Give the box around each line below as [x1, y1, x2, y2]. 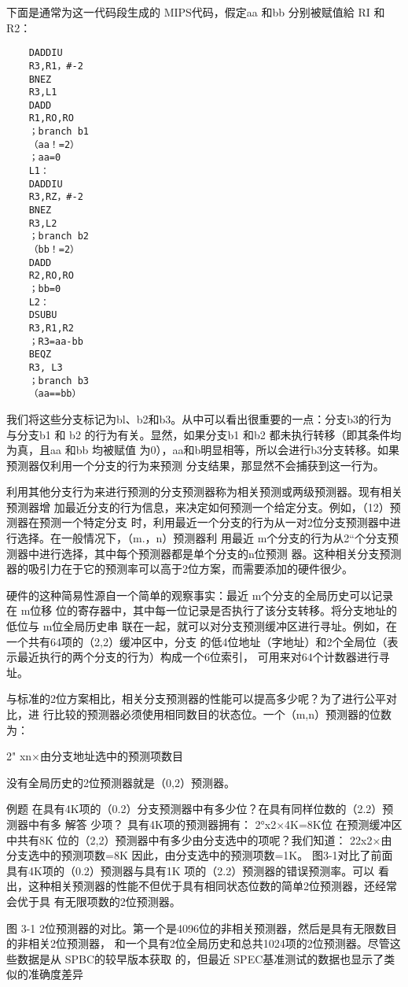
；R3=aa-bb [28, 335, 83, 347]
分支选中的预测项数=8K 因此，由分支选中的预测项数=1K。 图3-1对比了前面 [6, 847, 393, 863]
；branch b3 [28, 375, 89, 386]
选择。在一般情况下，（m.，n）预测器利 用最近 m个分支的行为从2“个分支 [17, 530, 388, 546]
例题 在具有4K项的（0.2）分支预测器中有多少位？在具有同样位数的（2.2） [6, 800, 383, 817]
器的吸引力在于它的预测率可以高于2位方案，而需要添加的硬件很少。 [6, 560, 353, 577]
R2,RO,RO [28, 270, 74, 282]
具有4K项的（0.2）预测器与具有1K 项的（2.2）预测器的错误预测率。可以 [6, 862, 375, 878]
